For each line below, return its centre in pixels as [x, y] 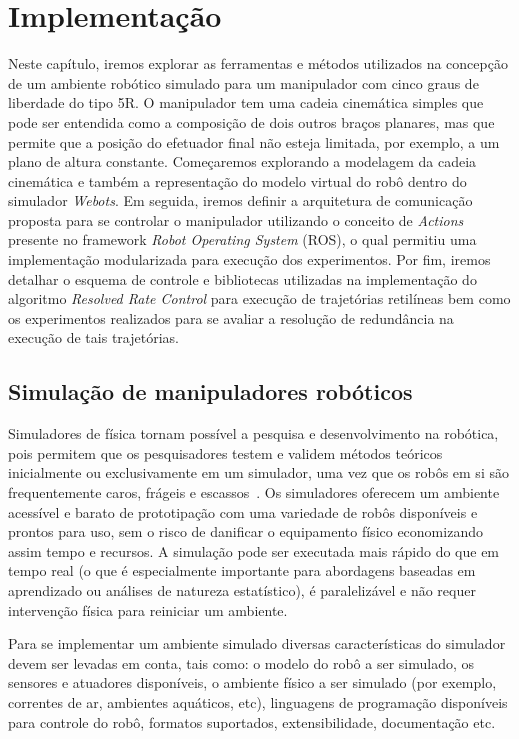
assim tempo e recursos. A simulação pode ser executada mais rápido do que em [254, 550]
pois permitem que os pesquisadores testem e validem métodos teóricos [225, 452]
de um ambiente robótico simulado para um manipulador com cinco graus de [243, 82]
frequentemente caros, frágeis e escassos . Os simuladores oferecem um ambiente [254, 492]
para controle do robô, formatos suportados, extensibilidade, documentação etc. [252, 721]
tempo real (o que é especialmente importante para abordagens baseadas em [242, 570]
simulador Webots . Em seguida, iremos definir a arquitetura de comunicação [240, 200]
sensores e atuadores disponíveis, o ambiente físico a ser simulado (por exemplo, [252, 682]
